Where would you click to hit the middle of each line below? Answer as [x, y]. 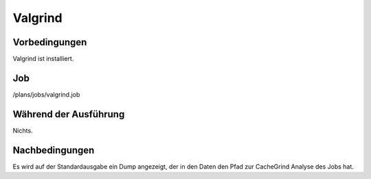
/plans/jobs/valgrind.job [46, 94]
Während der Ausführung [69, 114]
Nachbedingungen [54, 150]
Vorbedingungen [50, 42]
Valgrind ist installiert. [43, 59]
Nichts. [23, 130]
